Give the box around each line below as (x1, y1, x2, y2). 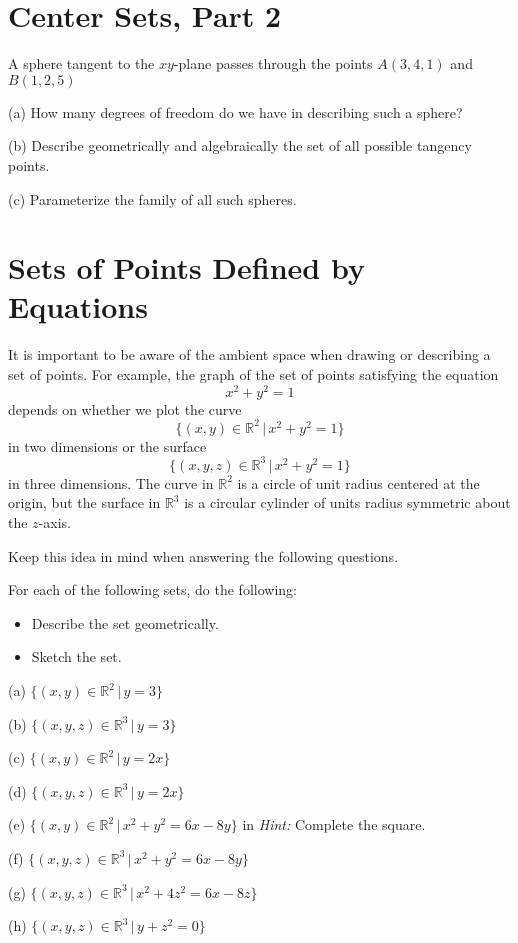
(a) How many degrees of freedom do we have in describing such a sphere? (8, 101, 463, 122)
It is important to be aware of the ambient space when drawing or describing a (8, 344, 491, 365)
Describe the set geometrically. (31, 612, 219, 633)
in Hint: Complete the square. (242, 814, 426, 835)
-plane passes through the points (173, 53, 373, 74)
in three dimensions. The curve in (8, 472, 214, 493)
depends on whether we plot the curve (8, 398, 242, 419)
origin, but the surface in (8, 492, 161, 513)
